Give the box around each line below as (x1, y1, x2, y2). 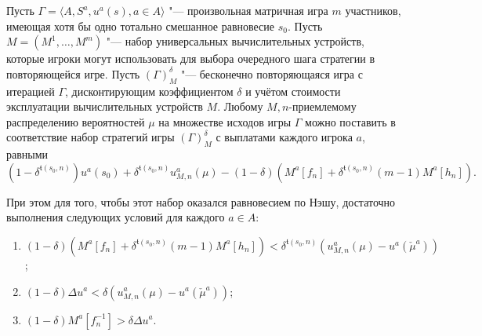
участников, (345, 2, 401, 18)
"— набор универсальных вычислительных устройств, (106, 33, 364, 49)
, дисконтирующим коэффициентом (65, 82, 234, 99)
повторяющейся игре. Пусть (6, 65, 140, 82)
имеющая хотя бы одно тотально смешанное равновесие (6, 17, 275, 34)
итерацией (6, 82, 55, 99)
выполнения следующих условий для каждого (6, 209, 225, 225)
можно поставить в (305, 113, 396, 130)
